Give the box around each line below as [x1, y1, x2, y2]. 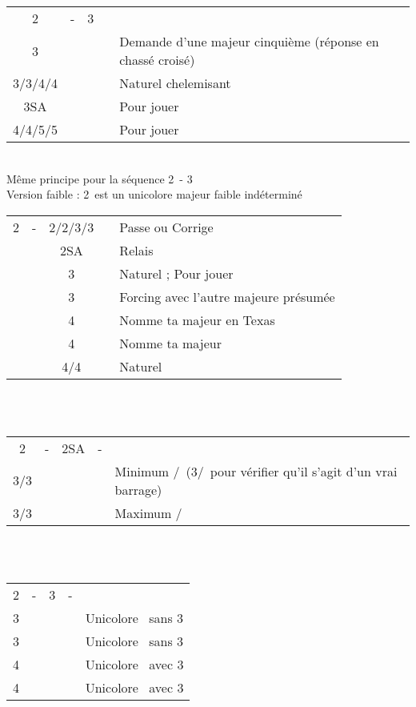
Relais [119, 240, 154, 259]
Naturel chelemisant [119, 74, 231, 92]
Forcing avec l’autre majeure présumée [119, 287, 335, 306]
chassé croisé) [119, 50, 195, 69]
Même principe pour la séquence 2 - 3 [6, 170, 193, 187]
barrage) [114, 480, 162, 499]
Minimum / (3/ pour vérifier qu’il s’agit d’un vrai [114, 461, 398, 480]
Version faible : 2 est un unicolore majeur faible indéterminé [6, 186, 302, 203]
